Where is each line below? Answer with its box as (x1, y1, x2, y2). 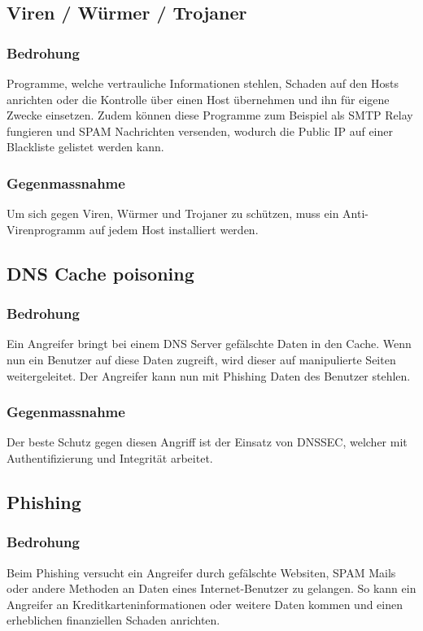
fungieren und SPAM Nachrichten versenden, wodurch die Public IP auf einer (7, 122, 393, 139)
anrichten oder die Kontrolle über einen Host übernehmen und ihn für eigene (7, 90, 390, 107)
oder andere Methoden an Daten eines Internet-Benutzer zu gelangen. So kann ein (7, 580, 416, 597)
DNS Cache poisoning (7, 260, 194, 285)
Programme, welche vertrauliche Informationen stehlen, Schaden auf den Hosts (7, 75, 399, 91)
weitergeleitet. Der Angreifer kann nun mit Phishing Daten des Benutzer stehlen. (7, 367, 411, 384)
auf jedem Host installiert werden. (89, 220, 259, 237)
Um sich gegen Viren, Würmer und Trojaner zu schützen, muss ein (7, 205, 339, 222)
